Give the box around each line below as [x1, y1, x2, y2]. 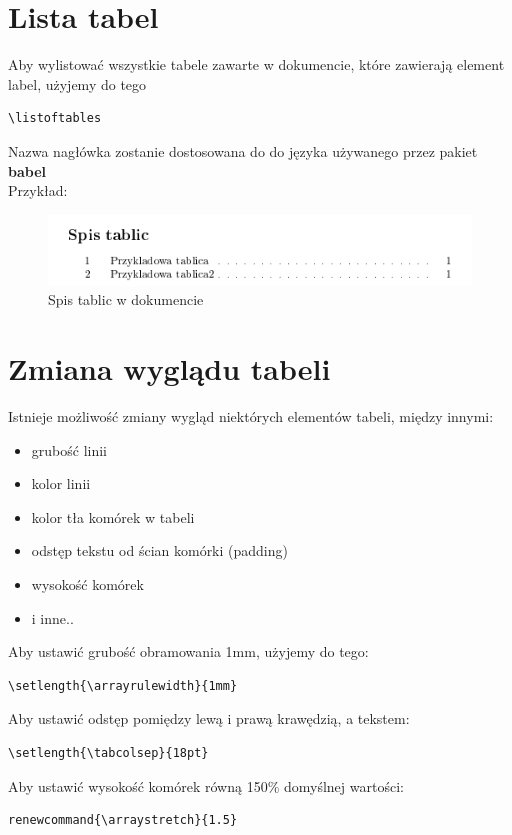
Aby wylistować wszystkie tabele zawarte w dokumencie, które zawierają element [8, 54, 505, 75]
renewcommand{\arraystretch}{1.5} [8, 813, 238, 828]
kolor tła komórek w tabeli [31, 506, 195, 527]
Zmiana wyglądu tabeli [8, 348, 331, 389]
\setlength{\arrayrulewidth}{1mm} [8, 678, 238, 693]
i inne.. [31, 607, 74, 628]
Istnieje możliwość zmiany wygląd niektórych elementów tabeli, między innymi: [8, 406, 494, 427]
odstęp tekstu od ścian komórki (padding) [31, 540, 288, 561]
